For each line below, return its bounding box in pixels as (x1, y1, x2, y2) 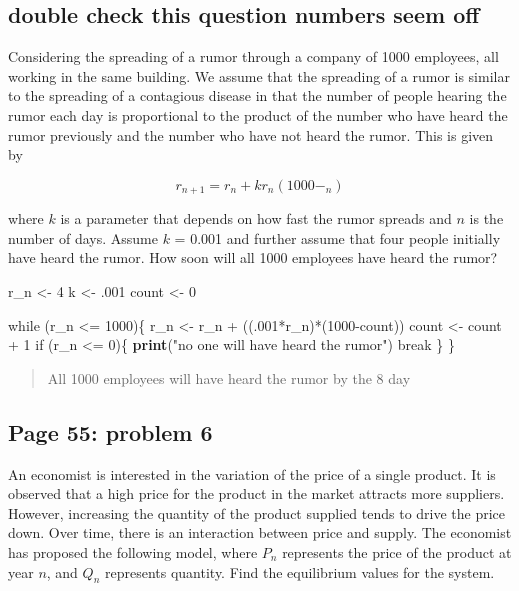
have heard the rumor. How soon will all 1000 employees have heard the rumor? (8, 247, 498, 268)
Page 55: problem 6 (8, 416, 213, 447)
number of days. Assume (8, 227, 158, 248)
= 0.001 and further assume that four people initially (174, 227, 501, 248)
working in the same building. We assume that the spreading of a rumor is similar (8, 65, 510, 86)
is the (469, 208, 504, 229)
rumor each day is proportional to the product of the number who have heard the (8, 104, 508, 125)
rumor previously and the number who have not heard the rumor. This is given (8, 124, 494, 145)
